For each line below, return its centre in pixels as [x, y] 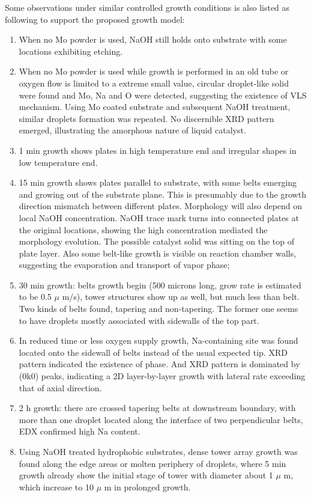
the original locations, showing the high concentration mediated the [143, 229]
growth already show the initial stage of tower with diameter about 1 [146, 475]
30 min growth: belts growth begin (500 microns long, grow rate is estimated [160, 285]
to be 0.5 [35, 297]
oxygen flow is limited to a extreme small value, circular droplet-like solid [154, 83]
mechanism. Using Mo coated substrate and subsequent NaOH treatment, [155, 107]
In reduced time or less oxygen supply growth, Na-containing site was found [159, 340]
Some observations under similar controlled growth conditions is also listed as [147, 7]
